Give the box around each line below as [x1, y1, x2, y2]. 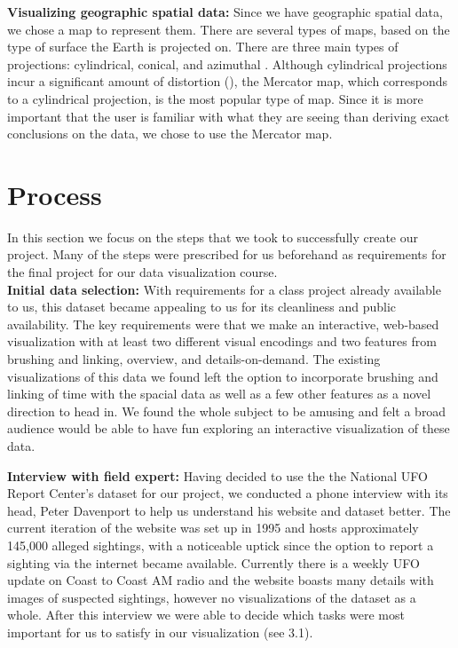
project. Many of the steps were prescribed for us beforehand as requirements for [7, 245, 446, 264]
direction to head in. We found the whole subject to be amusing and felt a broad [7, 401, 446, 420]
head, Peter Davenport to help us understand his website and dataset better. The [7, 501, 451, 519]
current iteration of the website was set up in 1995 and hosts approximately [7, 518, 419, 537]
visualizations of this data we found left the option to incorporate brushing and [7, 367, 438, 385]
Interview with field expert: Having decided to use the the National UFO [7, 466, 428, 485]
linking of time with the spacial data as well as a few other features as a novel [7, 384, 431, 403]
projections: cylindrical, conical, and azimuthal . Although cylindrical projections [7, 54, 447, 73]
